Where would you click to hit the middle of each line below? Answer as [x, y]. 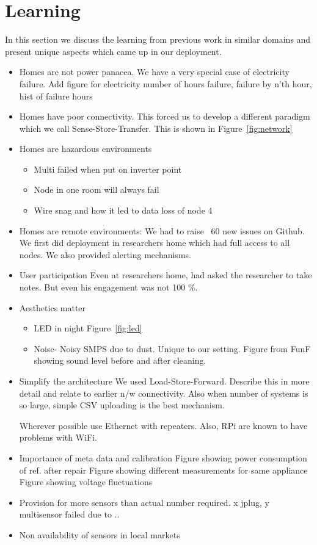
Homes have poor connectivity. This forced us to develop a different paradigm [165, 116]
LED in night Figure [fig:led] [88, 328]
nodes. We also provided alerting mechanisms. [105, 254]
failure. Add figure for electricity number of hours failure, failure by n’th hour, [166, 83]
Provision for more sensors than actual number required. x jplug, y [144, 502]
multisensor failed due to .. [69, 514]
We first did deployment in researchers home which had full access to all [155, 243]
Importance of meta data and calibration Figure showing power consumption [163, 457]
